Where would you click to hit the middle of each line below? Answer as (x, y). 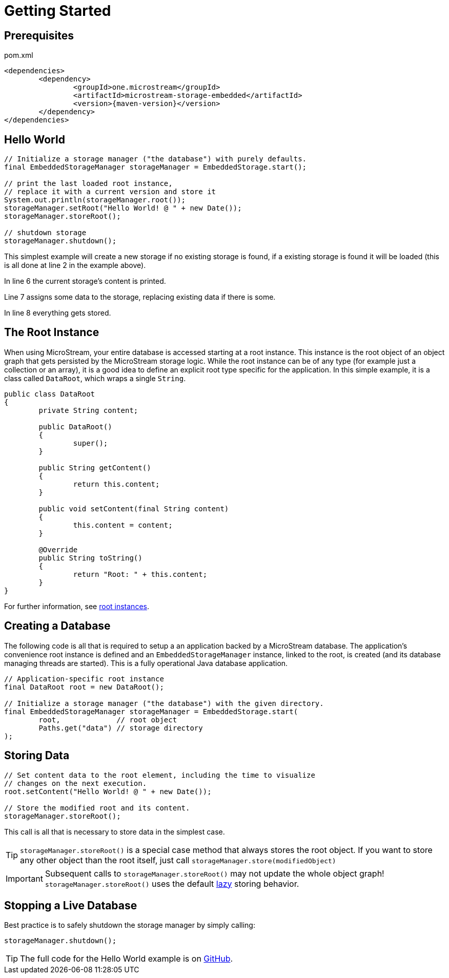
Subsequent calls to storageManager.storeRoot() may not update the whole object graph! (215, 873)
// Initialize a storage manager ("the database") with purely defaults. (156, 159)
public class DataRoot (50, 394)
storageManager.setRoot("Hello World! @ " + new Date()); (123, 208)
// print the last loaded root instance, (88, 184)
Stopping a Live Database (71, 905)
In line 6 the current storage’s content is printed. (85, 281)
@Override (58, 549)
